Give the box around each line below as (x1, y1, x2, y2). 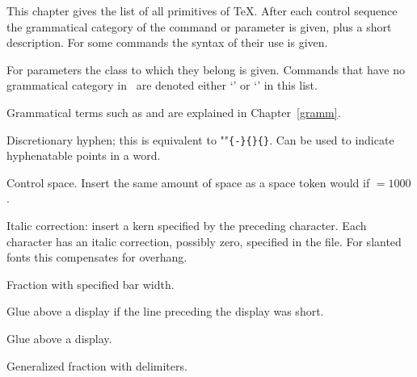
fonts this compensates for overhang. (6, 249, 187, 266)
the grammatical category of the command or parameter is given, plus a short (6, 18, 392, 35)
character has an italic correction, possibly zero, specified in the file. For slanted (6, 232, 402, 249)
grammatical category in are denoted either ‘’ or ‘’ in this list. (6, 77, 318, 94)
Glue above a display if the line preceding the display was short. (6, 303, 324, 320)
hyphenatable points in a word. (6, 147, 161, 164)
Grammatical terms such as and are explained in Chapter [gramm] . (6, 103, 341, 120)
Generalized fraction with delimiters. (6, 357, 187, 374)
